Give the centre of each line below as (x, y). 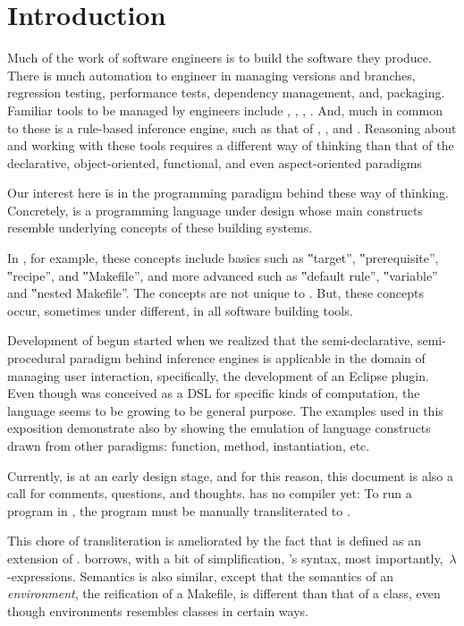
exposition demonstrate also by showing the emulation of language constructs (219, 428)
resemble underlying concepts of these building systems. (160, 228)
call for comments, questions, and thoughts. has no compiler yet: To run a (210, 493)
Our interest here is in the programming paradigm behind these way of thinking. (228, 193)
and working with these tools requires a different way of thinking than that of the (231, 145)
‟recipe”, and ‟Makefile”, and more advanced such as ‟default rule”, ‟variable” (223, 275)
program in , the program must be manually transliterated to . (179, 510)
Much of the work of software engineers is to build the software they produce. (219, 58)
